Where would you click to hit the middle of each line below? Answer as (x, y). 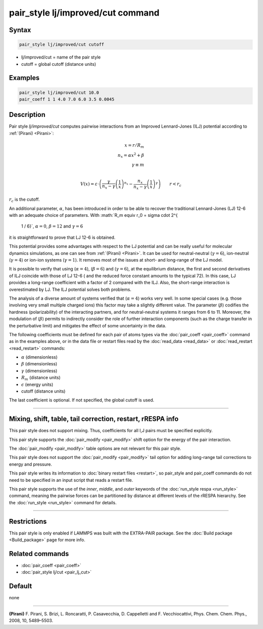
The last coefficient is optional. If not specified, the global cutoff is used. (82, 400)
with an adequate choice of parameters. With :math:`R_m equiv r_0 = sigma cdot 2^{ (93, 215)
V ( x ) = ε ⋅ (90, 184)
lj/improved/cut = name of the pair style (61, 57)
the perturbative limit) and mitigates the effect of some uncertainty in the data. (88, 325)
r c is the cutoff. (24, 200)
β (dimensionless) (39, 364)
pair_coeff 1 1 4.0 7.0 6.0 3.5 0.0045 (67, 99)
